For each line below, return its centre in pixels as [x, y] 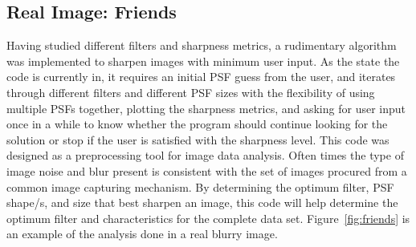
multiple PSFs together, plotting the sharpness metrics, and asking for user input [206, 108]
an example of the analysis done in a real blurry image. [142, 234]
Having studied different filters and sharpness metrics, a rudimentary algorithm [202, 45]
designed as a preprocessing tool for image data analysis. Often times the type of [205, 155]
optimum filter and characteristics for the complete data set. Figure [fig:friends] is [208, 218]
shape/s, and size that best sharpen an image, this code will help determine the [202, 202]
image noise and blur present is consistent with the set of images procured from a [207, 170]
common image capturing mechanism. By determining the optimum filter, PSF [200, 186]
